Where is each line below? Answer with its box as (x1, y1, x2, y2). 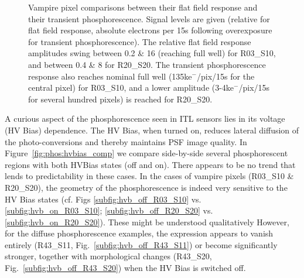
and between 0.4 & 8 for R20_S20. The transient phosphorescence (28, 58, 266, 70)
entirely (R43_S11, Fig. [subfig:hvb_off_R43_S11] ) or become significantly (5, 238, 278, 250)
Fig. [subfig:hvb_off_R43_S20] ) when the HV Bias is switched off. (5, 262, 246, 274)
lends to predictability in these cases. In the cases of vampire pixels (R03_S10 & (5, 170, 294, 182)
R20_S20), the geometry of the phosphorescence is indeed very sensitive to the (5, 181, 288, 193)
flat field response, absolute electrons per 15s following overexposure (28, 24, 272, 36)
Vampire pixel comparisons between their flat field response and (28, 1, 258, 13)
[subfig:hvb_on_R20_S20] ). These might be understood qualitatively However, (5, 215, 289, 228)
